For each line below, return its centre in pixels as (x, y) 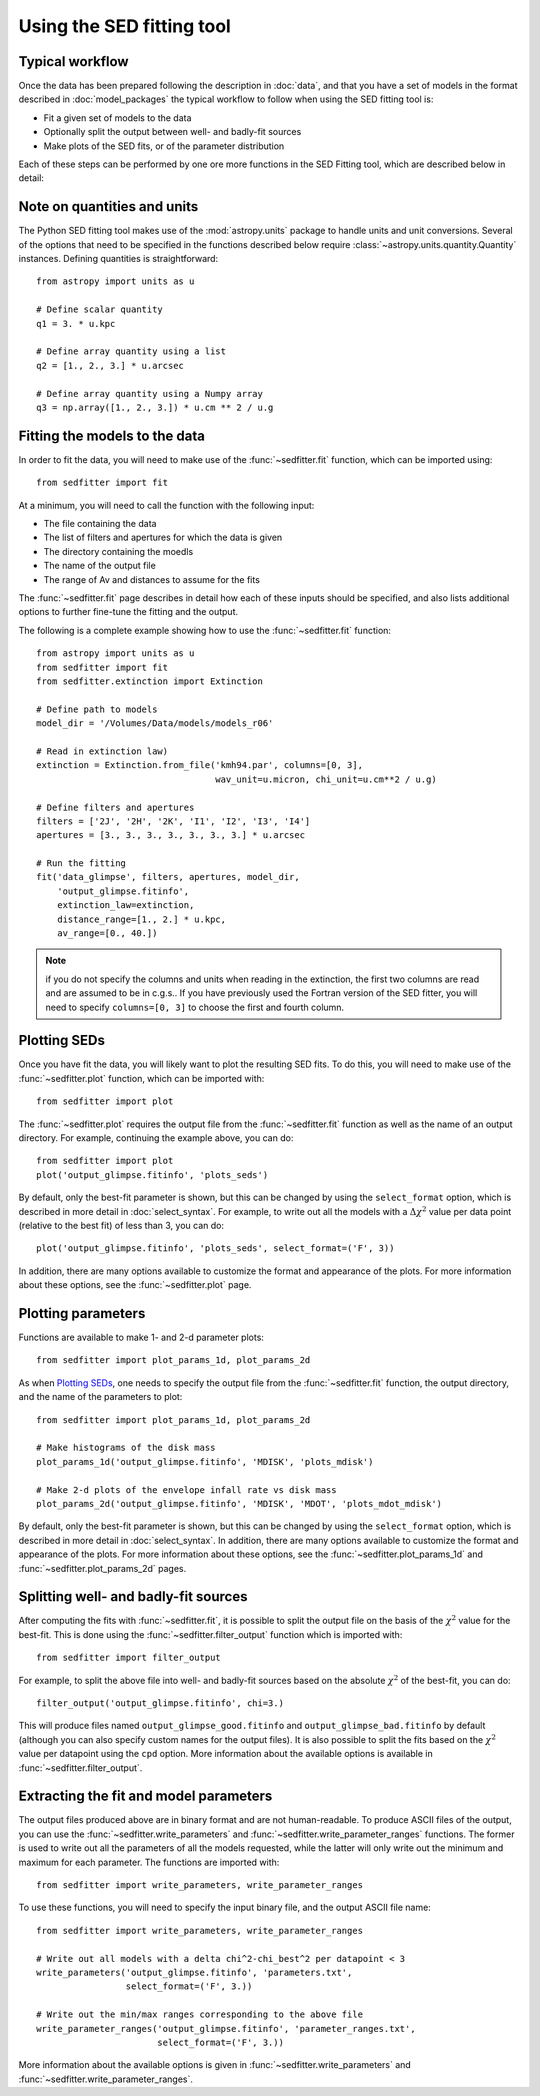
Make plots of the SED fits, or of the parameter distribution (164, 146)
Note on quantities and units (108, 206)
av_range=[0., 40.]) (107, 933)
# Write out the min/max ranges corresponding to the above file (200, 2014)
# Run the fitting (81, 863)
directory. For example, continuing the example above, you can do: (156, 1138)
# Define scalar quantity (100, 309)
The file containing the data (100, 524)
